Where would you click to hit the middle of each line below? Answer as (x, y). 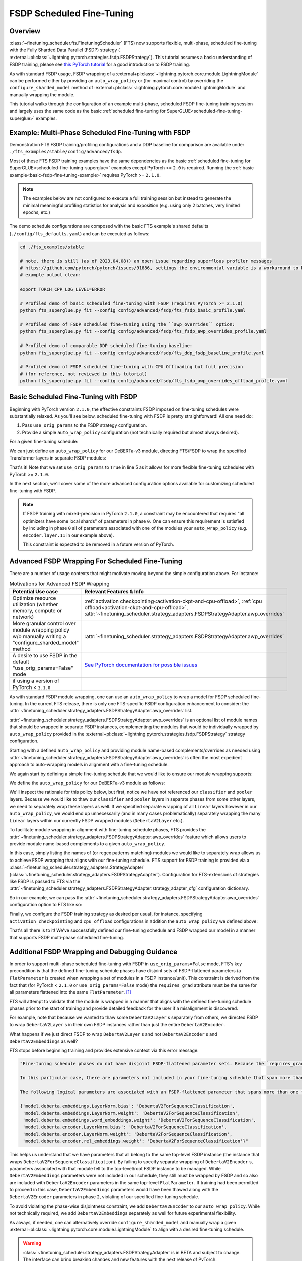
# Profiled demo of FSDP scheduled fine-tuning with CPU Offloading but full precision (131, 367)
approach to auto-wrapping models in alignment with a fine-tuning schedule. (89, 765)
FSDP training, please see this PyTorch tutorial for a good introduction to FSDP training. (100, 64)
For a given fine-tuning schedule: (44, 442)
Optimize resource (34, 598)
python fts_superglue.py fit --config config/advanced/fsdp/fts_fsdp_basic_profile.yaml (133, 310)
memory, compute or (37, 610)
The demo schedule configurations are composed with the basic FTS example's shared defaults (109, 226)
